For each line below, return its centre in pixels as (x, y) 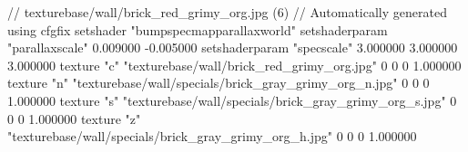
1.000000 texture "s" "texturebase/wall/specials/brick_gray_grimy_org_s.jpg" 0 (232, 100)
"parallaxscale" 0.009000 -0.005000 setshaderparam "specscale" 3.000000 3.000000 (233, 47)
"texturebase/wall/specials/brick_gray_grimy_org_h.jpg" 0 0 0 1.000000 (212, 136)
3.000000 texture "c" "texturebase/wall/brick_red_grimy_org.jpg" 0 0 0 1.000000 (234, 65)
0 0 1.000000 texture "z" (74, 118)
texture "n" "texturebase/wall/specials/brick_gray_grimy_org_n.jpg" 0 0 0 (219, 83)
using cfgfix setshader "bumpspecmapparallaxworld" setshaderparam (198, 29)
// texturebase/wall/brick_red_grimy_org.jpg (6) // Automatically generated (227, 12)
